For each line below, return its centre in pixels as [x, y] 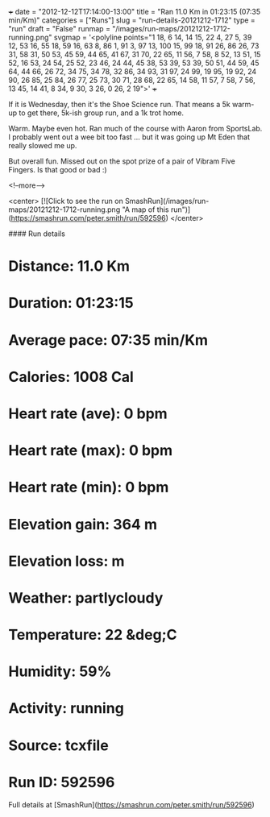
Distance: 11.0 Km [69, 266]
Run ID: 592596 [62, 782]
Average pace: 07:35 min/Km [108, 340]
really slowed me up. [43, 145]
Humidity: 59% [60, 672]
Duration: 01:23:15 [71, 303]
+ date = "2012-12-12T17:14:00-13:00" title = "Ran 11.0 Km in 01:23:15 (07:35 [135, 12]
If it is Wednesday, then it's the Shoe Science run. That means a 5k [120, 104]
